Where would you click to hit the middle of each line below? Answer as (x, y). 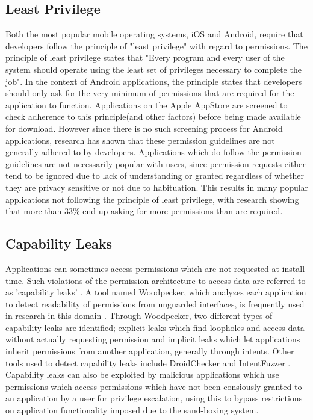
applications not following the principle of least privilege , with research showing (152, 199)
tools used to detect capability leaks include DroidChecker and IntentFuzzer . (148, 363)
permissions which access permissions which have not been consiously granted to (154, 386)
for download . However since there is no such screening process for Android (144, 128)
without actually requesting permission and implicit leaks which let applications (153, 339)
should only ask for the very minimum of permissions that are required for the (150, 93)
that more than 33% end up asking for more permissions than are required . (144, 211)
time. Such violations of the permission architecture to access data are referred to (156, 280)
